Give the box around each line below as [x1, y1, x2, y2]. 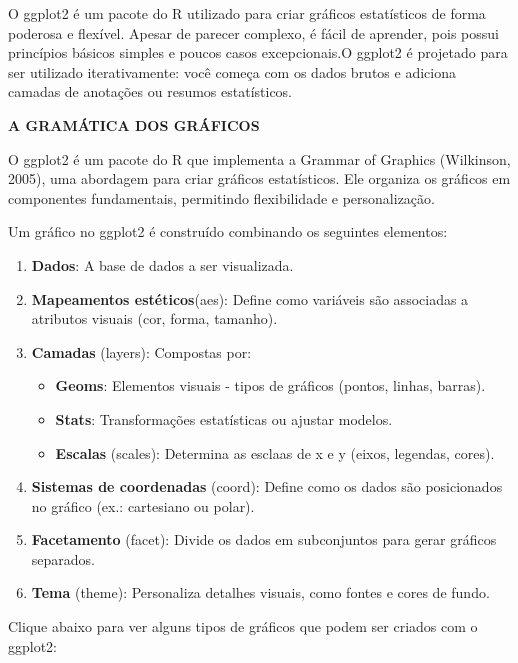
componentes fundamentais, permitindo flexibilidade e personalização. [8, 187, 435, 208]
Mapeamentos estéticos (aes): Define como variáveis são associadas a [31, 288, 469, 309]
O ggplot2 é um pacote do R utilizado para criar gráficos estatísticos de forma [8, 3, 486, 23]
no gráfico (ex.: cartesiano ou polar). [31, 495, 255, 516]
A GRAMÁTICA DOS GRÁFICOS [8, 114, 260, 135]
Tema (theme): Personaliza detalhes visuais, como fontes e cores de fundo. [31, 582, 490, 603]
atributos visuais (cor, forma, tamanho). [31, 308, 278, 329]
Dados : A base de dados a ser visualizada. [31, 254, 294, 275]
